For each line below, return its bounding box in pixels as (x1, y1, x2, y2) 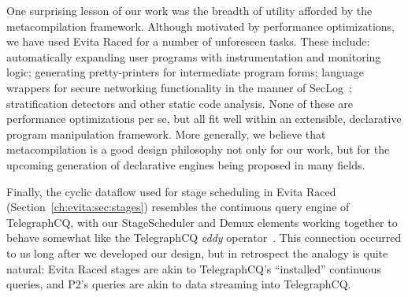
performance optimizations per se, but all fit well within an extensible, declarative (6, 110, 402, 127)
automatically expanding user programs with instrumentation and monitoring (6, 48, 381, 65)
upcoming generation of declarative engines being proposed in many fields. (6, 156, 365, 173)
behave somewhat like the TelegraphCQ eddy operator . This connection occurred (6, 229, 402, 246)
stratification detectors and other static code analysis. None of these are (6, 95, 354, 111)
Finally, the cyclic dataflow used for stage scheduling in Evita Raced (6, 183, 336, 199)
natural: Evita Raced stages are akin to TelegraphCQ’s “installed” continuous (6, 260, 381, 277)
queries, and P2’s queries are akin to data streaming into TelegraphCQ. (6, 276, 351, 292)
